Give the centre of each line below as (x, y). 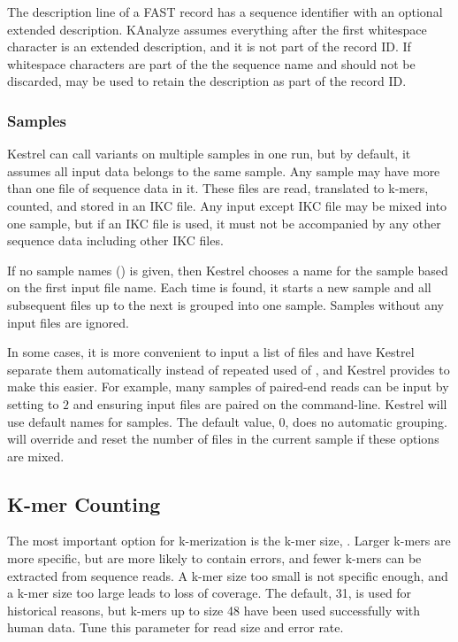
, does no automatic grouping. (366, 421)
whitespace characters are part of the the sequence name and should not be (211, 63)
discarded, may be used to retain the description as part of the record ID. (207, 81)
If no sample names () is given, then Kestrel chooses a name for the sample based (228, 270)
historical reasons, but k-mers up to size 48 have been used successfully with (214, 610)
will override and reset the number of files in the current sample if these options (223, 439)
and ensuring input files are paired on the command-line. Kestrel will (260, 403)
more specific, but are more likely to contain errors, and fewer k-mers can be (214, 558)
